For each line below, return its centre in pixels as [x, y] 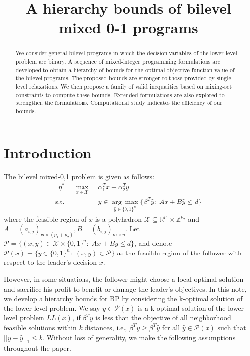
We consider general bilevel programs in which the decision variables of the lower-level [126, 53]
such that [232, 327]
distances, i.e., [106, 327]
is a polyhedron [118, 219]
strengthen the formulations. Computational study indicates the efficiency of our [119, 103]
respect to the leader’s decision [51, 262]
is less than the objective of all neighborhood [163, 318]
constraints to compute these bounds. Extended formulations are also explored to [120, 94]
